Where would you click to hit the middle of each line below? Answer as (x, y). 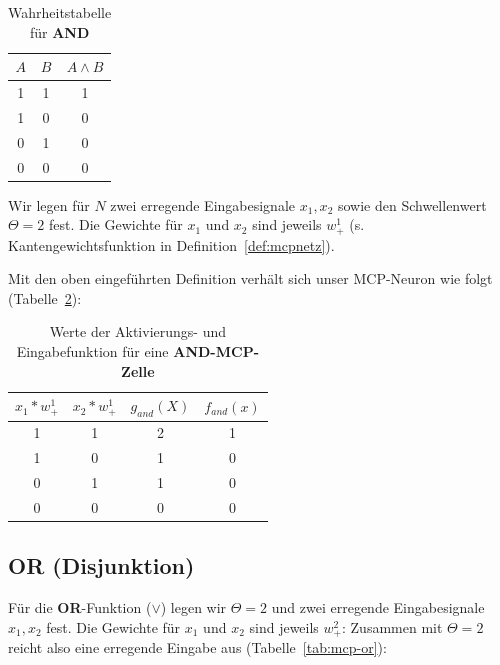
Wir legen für (49, 204)
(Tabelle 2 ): (45, 297)
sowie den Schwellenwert (412, 204)
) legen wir (193, 607)
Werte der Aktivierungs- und (138, 331)
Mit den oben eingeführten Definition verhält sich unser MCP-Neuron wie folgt (250, 278)
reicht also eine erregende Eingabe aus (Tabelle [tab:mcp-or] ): (197, 647)
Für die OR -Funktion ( (80, 607)
